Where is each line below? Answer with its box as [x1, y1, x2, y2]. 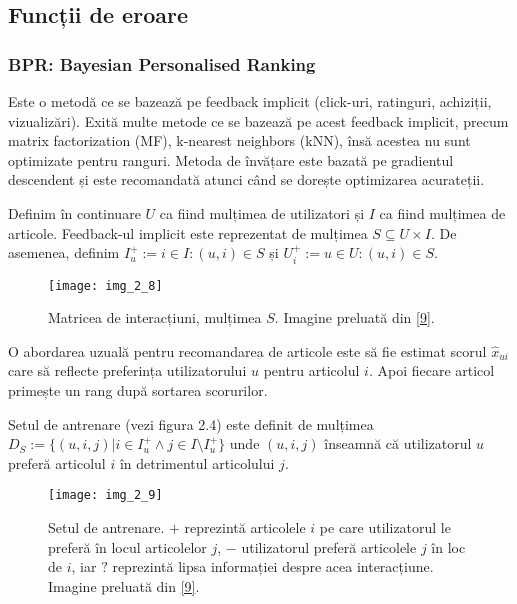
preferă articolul [8, 452, 106, 473]
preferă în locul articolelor [48, 536, 207, 557]
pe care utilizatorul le [319, 517, 451, 538]
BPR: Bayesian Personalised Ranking [8, 51, 316, 76]
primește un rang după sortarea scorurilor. [8, 380, 268, 401]
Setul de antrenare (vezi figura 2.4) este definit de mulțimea [8, 413, 374, 434]
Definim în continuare [8, 202, 141, 223]
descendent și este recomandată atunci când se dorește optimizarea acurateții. [8, 169, 485, 190]
